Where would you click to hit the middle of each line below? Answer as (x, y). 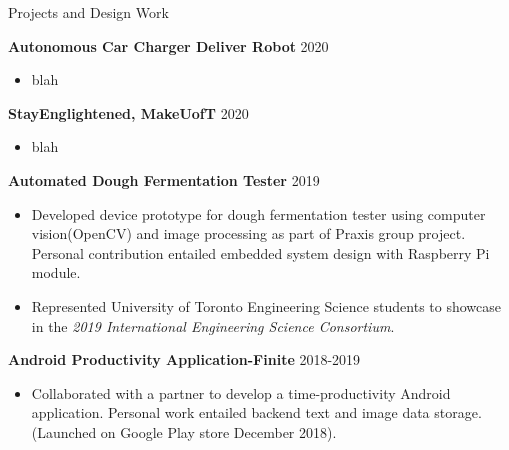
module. (56, 272)
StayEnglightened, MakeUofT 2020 (128, 112)
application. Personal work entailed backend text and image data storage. (256, 412)
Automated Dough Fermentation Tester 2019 (164, 179)
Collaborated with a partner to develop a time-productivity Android (241, 392)
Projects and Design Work (88, 12)
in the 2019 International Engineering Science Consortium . (213, 325)
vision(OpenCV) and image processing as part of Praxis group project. (248, 233)
